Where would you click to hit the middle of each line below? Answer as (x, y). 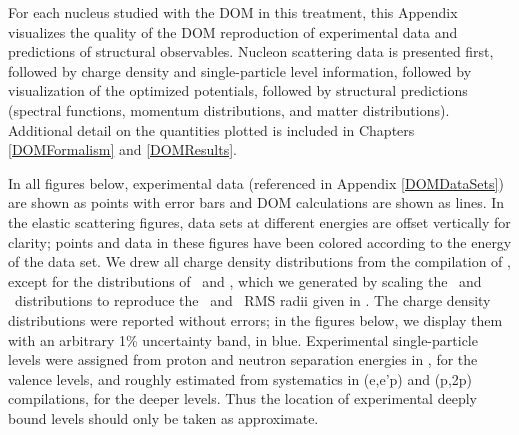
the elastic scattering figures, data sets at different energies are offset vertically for (259, 221)
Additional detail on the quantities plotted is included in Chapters (211, 129)
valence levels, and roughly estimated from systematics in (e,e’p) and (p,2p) (240, 378)
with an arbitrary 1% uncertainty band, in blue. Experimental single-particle (243, 339)
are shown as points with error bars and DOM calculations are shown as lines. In (256, 202)
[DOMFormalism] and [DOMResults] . (123, 149)
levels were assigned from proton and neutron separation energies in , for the (243, 359)
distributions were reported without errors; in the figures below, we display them (255, 319)
